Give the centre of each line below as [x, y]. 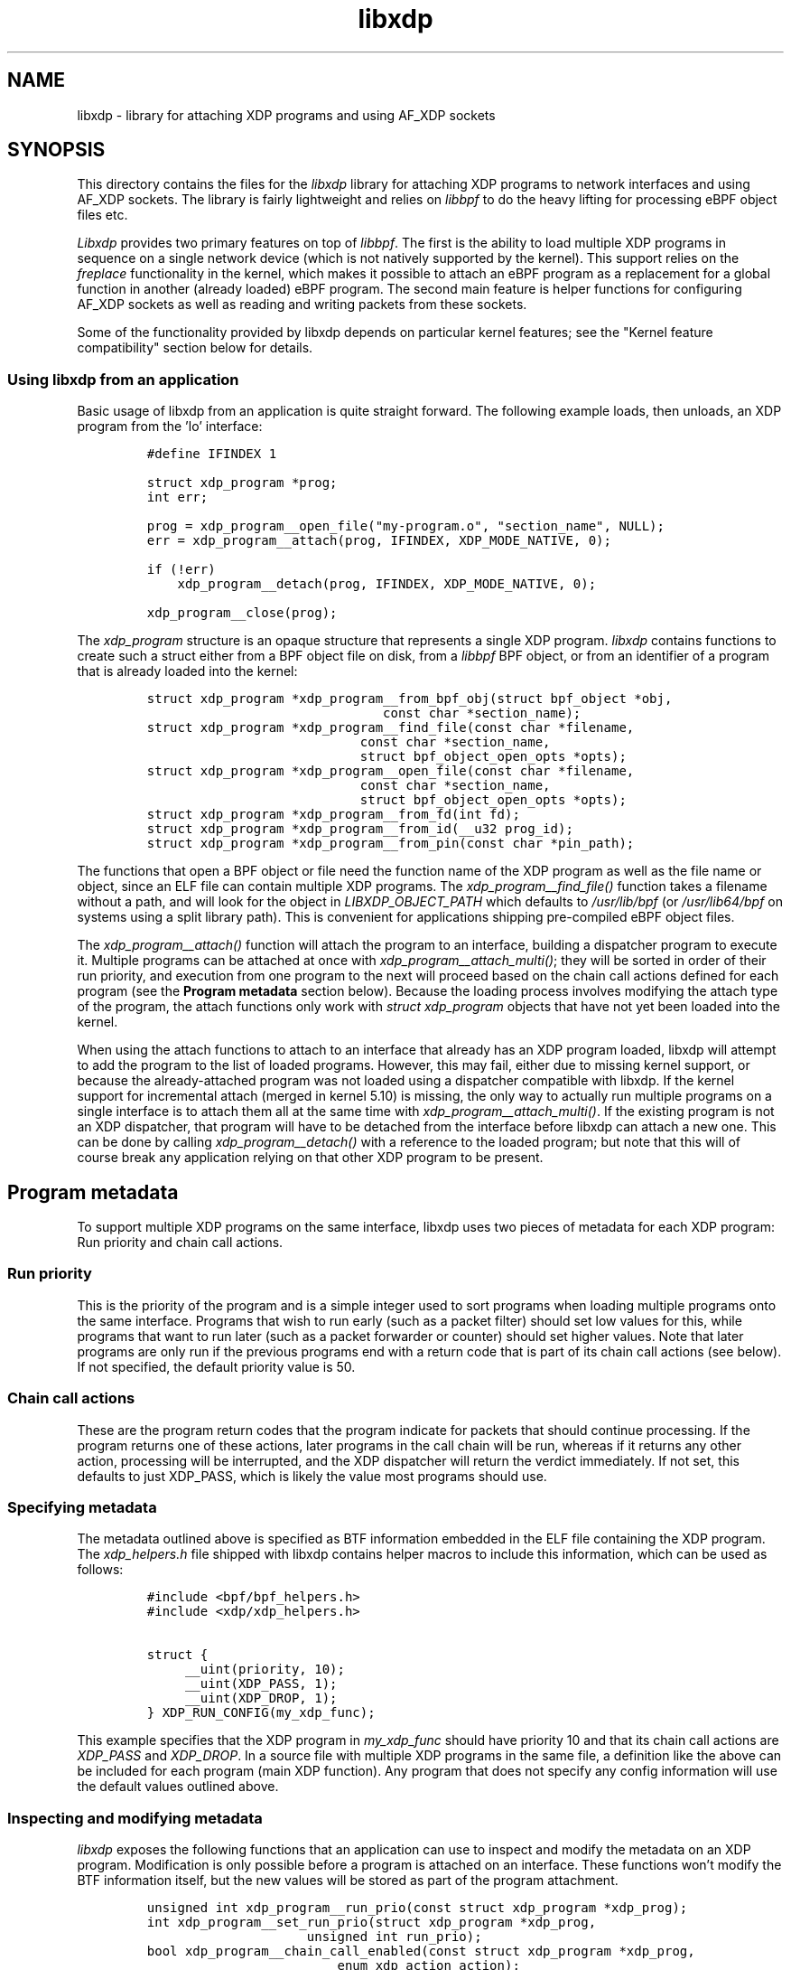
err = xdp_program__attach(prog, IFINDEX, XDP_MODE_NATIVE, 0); [379, 541]
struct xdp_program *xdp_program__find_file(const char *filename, [391, 728]
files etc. [102, 215]
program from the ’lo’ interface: [170, 427]
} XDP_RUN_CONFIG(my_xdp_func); [261, 1713]
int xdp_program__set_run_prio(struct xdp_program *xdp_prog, [372, 1923]
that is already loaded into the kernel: [187, 671]
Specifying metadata [82, 1507]
